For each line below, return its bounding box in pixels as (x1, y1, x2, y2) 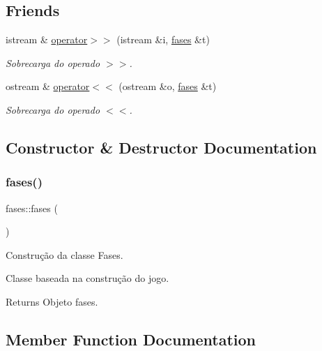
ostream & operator (6, 79, 90, 94)
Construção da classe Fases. (6, 247, 123, 262)
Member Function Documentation (6, 328, 256, 350)
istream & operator (6, 32, 88, 47)
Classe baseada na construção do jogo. (6, 271, 169, 285)
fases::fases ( (6, 200, 58, 215)
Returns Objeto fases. (6, 294, 98, 308)
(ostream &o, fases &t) (118, 79, 217, 94)
